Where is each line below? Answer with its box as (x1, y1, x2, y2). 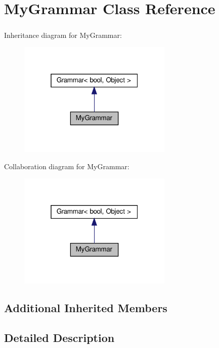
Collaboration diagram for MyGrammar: (4, 161, 129, 171)
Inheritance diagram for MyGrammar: (4, 29, 122, 40)
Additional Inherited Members (4, 300, 167, 315)
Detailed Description (4, 329, 115, 345)
